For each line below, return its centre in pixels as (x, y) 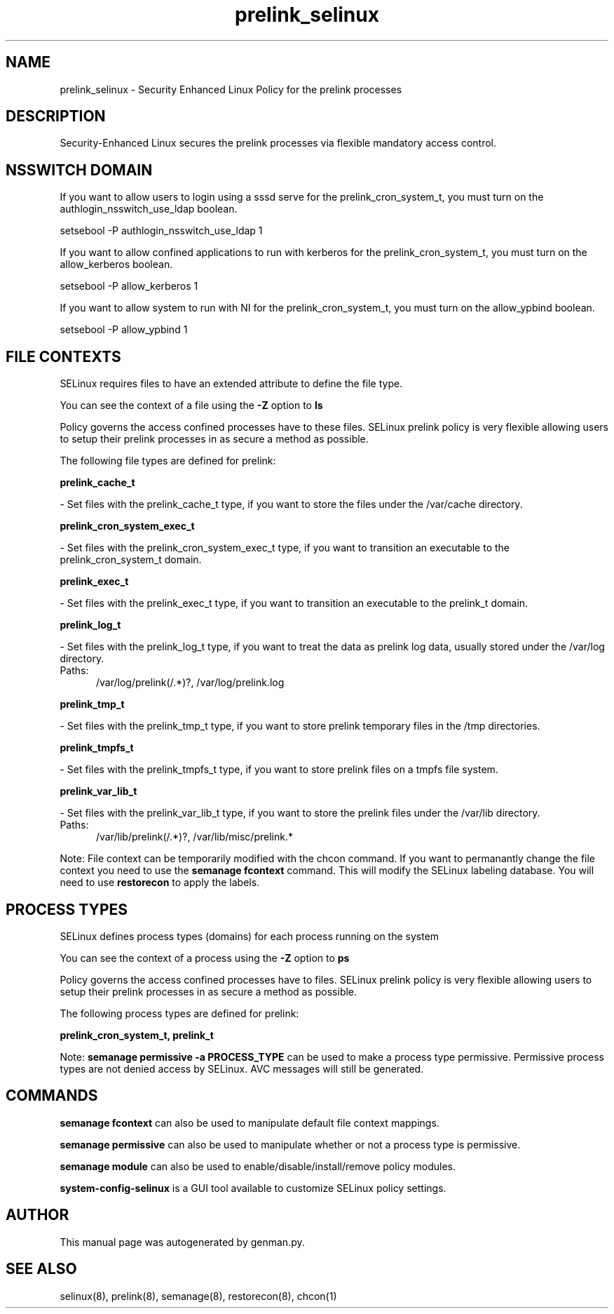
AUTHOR (37, 1215)
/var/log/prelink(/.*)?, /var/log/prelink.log (190, 683)
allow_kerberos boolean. (116, 264)
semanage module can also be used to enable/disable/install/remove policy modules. (258, 1166)
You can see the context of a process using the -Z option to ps (205, 958)
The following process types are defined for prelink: (179, 1013)
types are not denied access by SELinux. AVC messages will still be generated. (242, 1068)
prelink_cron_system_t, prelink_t (137, 1035)
